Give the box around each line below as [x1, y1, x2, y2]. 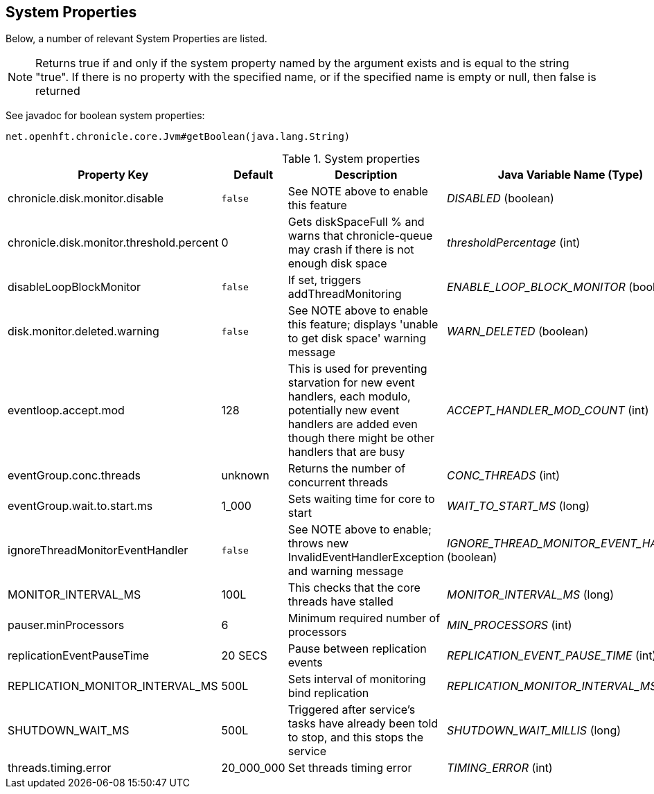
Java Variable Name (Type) [497, 168, 644, 182]
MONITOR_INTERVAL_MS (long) [446, 588, 615, 602]
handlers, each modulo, [288, 389, 411, 404]
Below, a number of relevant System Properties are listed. [6, 33, 267, 45]
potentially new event [288, 403, 400, 418]
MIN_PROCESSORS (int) [446, 618, 572, 633]
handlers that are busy [288, 445, 405, 459]
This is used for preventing [288, 362, 427, 376]
